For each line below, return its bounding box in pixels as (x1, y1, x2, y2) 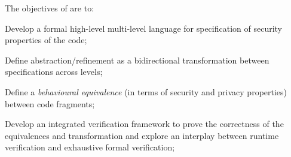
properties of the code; (5, 34, 87, 46)
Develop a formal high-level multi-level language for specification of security (5, 22, 283, 34)
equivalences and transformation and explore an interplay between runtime (5, 129, 279, 141)
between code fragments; (5, 97, 95, 110)
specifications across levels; (5, 65, 103, 78)
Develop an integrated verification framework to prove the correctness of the (5, 117, 284, 130)
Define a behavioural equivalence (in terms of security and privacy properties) (5, 85, 287, 98)
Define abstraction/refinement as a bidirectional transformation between (5, 53, 269, 66)
